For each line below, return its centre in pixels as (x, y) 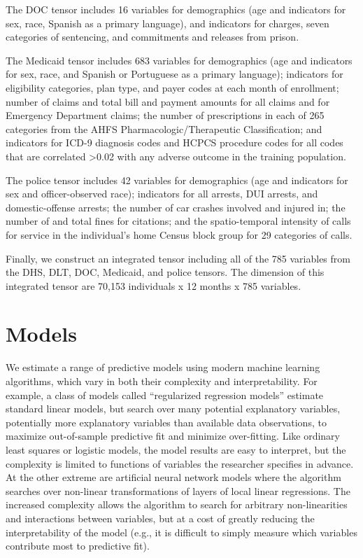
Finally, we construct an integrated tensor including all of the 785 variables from (178, 258)
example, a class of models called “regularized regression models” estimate (165, 395)
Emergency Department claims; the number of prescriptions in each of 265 (165, 115)
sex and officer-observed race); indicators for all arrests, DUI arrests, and (162, 194)
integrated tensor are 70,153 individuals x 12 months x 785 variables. (154, 285)
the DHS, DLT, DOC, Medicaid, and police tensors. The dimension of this (165, 272)
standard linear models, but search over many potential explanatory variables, (173, 409)
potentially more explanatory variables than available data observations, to (166, 422)
